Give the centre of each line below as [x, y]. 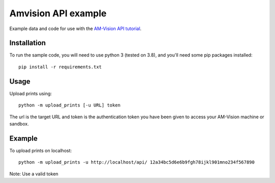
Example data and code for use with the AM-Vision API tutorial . [76, 29]
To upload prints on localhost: [41, 150]
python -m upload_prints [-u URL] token [70, 105]
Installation [28, 43]
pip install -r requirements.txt [60, 67]
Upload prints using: [31, 93]
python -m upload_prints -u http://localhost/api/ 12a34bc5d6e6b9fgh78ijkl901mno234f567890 [136, 162]
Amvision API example [58, 13]
